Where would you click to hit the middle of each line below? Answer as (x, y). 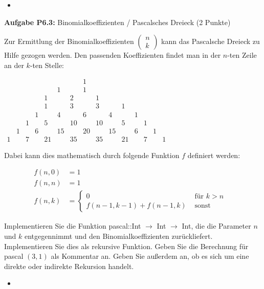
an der (14, 65)
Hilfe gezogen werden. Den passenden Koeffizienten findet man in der (113, 55)
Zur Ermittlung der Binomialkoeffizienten (69, 41)
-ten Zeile (242, 55)
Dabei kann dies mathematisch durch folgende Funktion (92, 155)
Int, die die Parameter (216, 226)
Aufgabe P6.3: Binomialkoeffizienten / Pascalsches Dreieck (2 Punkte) (117, 22)
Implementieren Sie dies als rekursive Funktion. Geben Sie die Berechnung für (126, 246)
